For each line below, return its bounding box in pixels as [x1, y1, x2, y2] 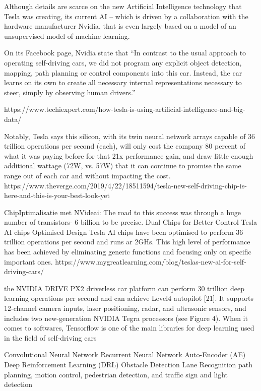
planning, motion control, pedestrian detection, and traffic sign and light [4, 369, 228, 379]
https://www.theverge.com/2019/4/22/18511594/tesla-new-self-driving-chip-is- [4, 180, 247, 190]
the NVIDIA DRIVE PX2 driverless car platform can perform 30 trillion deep [4, 283, 245, 293]
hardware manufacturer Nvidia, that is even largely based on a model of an [4, 21, 236, 31]
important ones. [4, 256, 53, 267]
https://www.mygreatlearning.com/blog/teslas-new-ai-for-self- [55, 256, 246, 267]
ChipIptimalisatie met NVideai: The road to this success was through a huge [4, 207, 241, 217]
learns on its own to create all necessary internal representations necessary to [4, 77, 242, 88]
